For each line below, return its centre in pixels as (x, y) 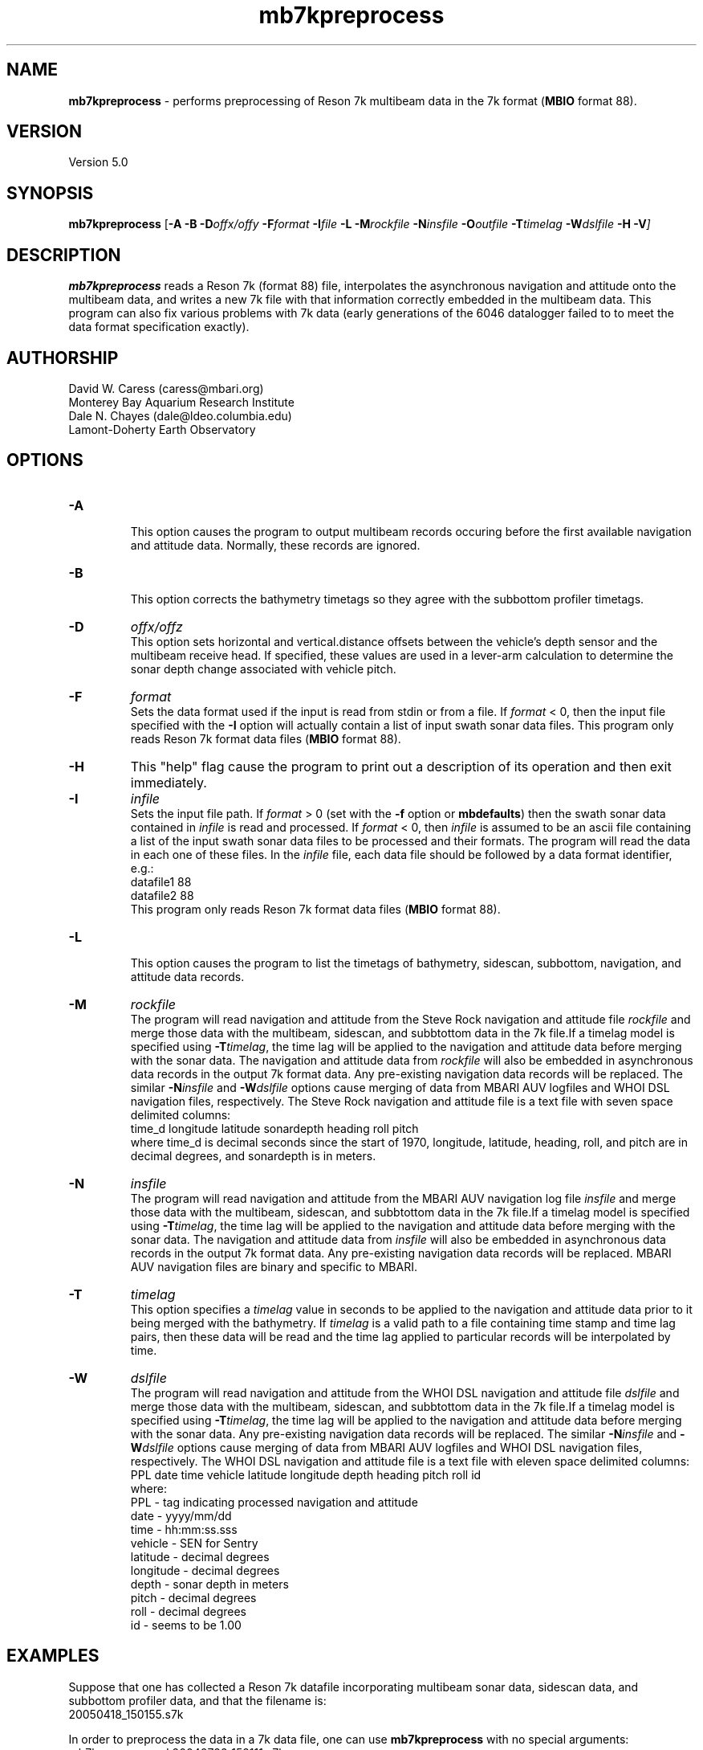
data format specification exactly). (159, 327)
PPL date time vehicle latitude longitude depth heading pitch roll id (306, 1474)
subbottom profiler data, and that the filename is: (197, 1700)
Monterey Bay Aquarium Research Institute (181, 402)
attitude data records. (187, 976)
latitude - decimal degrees (200, 1556)
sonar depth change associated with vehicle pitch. (263, 669)
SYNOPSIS (50, 193)
